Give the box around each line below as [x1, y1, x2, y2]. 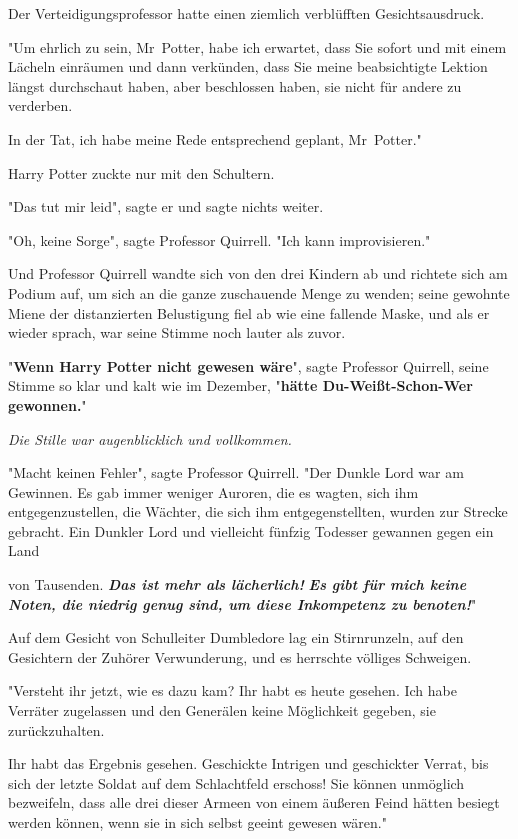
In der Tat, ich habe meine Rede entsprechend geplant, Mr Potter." [8, 128, 422, 149]
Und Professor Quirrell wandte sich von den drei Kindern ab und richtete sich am [8, 263, 508, 284]
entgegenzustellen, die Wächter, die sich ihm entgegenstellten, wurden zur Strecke [8, 501, 508, 522]
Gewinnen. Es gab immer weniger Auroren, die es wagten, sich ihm [8, 481, 419, 502]
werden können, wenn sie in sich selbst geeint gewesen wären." [8, 812, 387, 832]
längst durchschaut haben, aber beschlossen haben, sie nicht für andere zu [8, 75, 462, 96]
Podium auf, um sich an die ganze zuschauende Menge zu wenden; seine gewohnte [8, 282, 510, 303]
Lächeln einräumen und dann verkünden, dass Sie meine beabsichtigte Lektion [8, 56, 488, 77]
